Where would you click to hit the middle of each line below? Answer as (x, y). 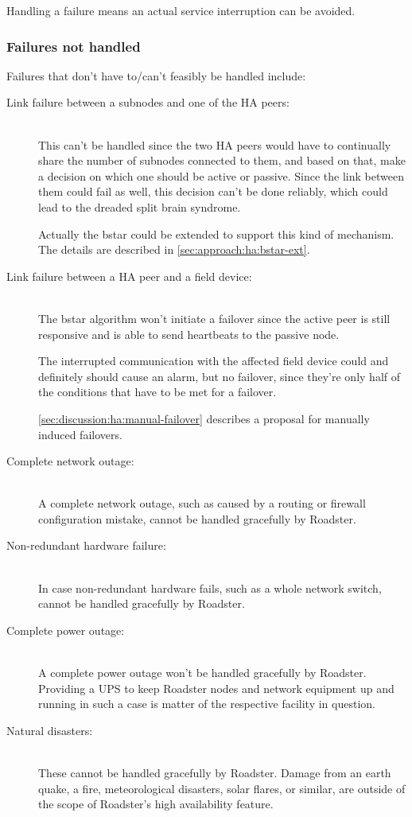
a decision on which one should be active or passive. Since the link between (221, 175)
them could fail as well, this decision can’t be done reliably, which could (213, 191)
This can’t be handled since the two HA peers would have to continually (215, 144)
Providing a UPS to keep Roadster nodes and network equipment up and (216, 688)
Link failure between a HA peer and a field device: (129, 276)
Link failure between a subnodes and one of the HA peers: (148, 102)
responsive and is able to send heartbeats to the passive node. (189, 334)
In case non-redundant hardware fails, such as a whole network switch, (210, 587)
